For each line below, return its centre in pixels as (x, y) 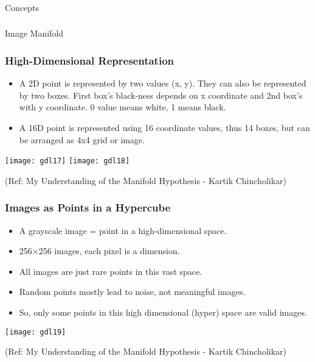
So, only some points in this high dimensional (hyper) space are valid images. (163, 312)
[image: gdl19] (36, 332)
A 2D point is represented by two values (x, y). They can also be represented (163, 83)
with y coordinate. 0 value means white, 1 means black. (123, 107)
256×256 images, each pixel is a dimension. (99, 251)
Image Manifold (34, 33)
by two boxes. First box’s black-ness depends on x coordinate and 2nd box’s (161, 95)
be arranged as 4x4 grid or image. (82, 139)
